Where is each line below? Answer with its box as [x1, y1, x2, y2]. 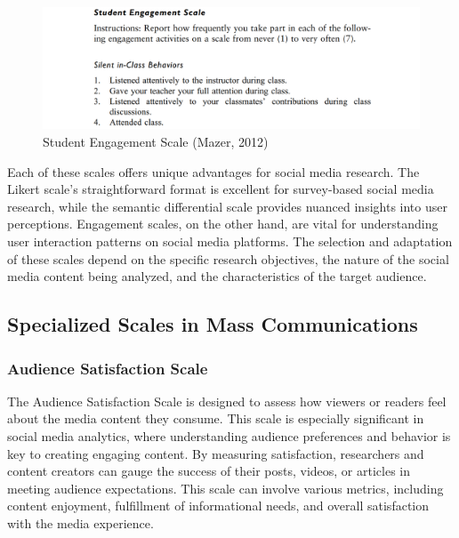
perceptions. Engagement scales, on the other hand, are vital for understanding [7, 214, 439, 233]
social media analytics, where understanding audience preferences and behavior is [7, 427, 451, 445]
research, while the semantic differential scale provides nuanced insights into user [7, 197, 447, 215]
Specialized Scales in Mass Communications [7, 310, 418, 338]
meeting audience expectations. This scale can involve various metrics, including [7, 478, 444, 497]
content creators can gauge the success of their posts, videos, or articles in [7, 462, 411, 480]
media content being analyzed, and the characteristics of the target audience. [7, 267, 427, 285]
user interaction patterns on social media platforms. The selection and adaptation [7, 232, 453, 251]
